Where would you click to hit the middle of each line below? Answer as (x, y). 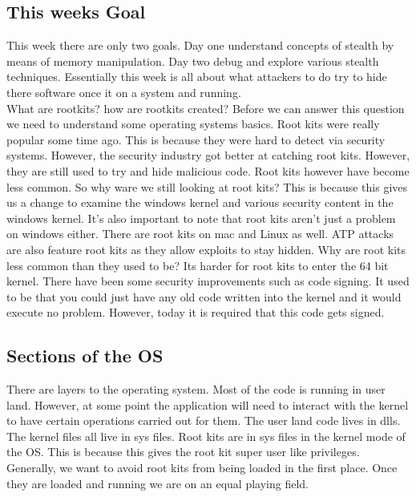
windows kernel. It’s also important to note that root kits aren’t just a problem (201, 218)
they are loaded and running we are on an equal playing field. (158, 483)
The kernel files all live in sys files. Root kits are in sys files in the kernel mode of (206, 436)
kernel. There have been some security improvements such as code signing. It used (208, 281)
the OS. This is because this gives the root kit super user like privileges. (183, 452)
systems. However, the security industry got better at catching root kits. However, (208, 155)
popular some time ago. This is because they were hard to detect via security (196, 139)
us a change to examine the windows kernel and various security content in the (200, 202)
